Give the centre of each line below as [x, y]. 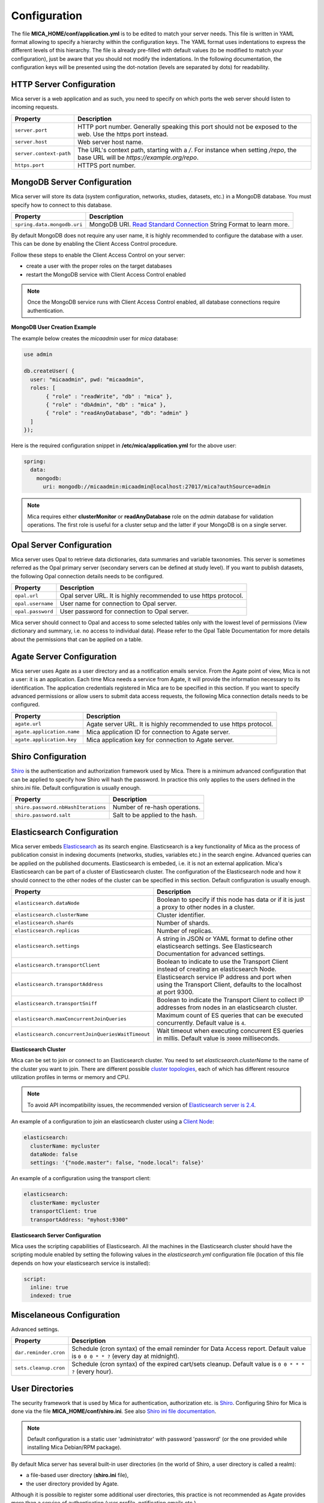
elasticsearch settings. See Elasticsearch [214, 946]
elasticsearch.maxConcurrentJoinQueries [71, 1019]
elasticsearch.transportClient [57, 965]
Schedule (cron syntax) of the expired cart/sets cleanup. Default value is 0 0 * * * [188, 1364]
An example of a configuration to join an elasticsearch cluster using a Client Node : [112, 1122]
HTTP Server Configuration [63, 84]
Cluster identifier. [181, 915]
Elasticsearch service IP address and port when [224, 977]
